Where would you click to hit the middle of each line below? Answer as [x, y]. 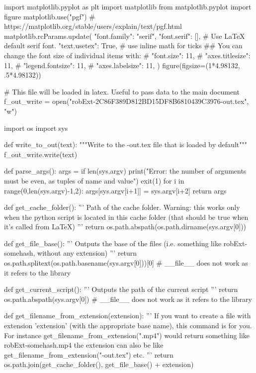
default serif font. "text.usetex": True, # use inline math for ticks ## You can [123, 46]
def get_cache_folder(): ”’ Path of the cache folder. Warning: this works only [122, 207]
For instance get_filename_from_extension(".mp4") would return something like [127, 335]
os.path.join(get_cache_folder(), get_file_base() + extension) [99, 364]
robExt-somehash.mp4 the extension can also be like [84, 345]
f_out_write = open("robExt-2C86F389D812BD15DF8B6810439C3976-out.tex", [127, 101]
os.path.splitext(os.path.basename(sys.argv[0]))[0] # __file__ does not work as [126, 263]
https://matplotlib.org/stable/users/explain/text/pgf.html [93, 26]
